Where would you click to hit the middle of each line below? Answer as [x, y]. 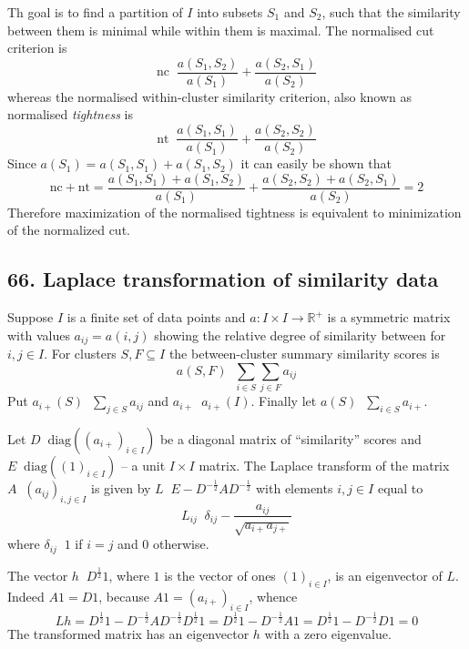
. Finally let [284, 401]
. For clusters [80, 354]
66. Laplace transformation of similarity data [223, 279]
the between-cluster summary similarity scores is [304, 354]
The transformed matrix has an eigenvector [128, 634]
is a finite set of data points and [156, 317]
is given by [121, 488]
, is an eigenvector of [385, 576]
